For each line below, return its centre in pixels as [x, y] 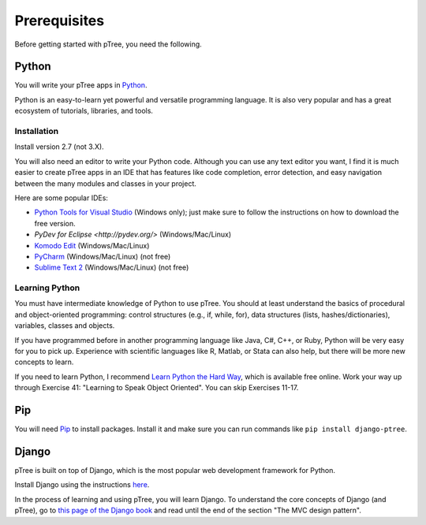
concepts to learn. [44, 362]
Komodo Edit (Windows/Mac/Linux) [92, 245]
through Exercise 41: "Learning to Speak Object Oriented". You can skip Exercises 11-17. [157, 388]
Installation [37, 131]
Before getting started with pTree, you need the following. [108, 44]
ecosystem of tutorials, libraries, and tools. [84, 111]
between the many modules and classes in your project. [106, 183]
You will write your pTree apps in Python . [81, 85]
